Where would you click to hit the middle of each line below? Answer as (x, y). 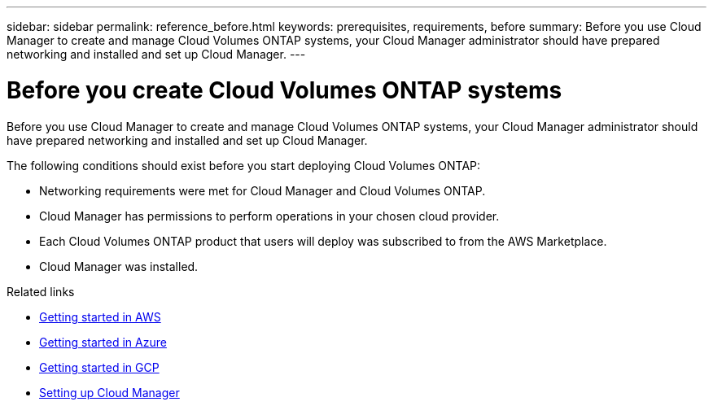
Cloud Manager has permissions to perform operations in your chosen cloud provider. (269, 216)
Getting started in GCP (99, 367)
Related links (41, 291)
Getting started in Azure (103, 342)
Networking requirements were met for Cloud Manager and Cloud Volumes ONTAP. (262, 190)
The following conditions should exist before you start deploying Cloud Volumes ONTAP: (244, 165)
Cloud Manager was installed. (119, 266)
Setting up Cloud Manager (109, 392)
